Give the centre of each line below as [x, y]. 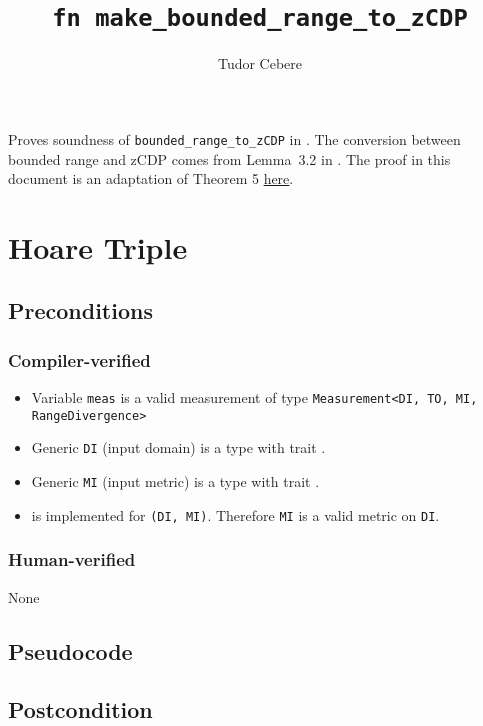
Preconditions [80, 310]
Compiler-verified [79, 359]
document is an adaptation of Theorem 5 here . [151, 178]
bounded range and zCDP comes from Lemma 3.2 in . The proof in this [229, 158]
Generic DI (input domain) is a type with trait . [178, 447]
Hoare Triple [98, 246]
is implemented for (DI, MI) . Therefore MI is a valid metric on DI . [235, 514]
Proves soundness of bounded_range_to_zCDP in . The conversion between [234, 138]
